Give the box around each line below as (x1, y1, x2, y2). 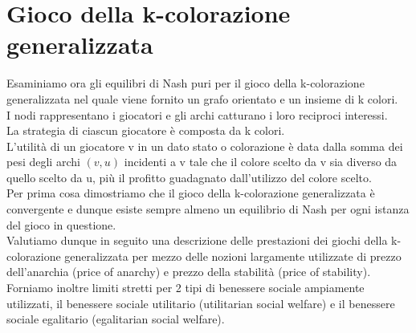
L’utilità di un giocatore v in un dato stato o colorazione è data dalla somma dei (6, 137, 403, 154)
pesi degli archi (6, 153, 80, 170)
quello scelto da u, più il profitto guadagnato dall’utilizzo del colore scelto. (6, 169, 372, 185)
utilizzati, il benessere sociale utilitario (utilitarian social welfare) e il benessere (6, 294, 395, 311)
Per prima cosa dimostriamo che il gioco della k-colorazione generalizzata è (6, 185, 375, 201)
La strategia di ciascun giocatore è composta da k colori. (6, 122, 285, 139)
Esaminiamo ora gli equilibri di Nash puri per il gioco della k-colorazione (6, 75, 365, 91)
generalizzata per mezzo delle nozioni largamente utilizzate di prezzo (64, 247, 402, 264)
